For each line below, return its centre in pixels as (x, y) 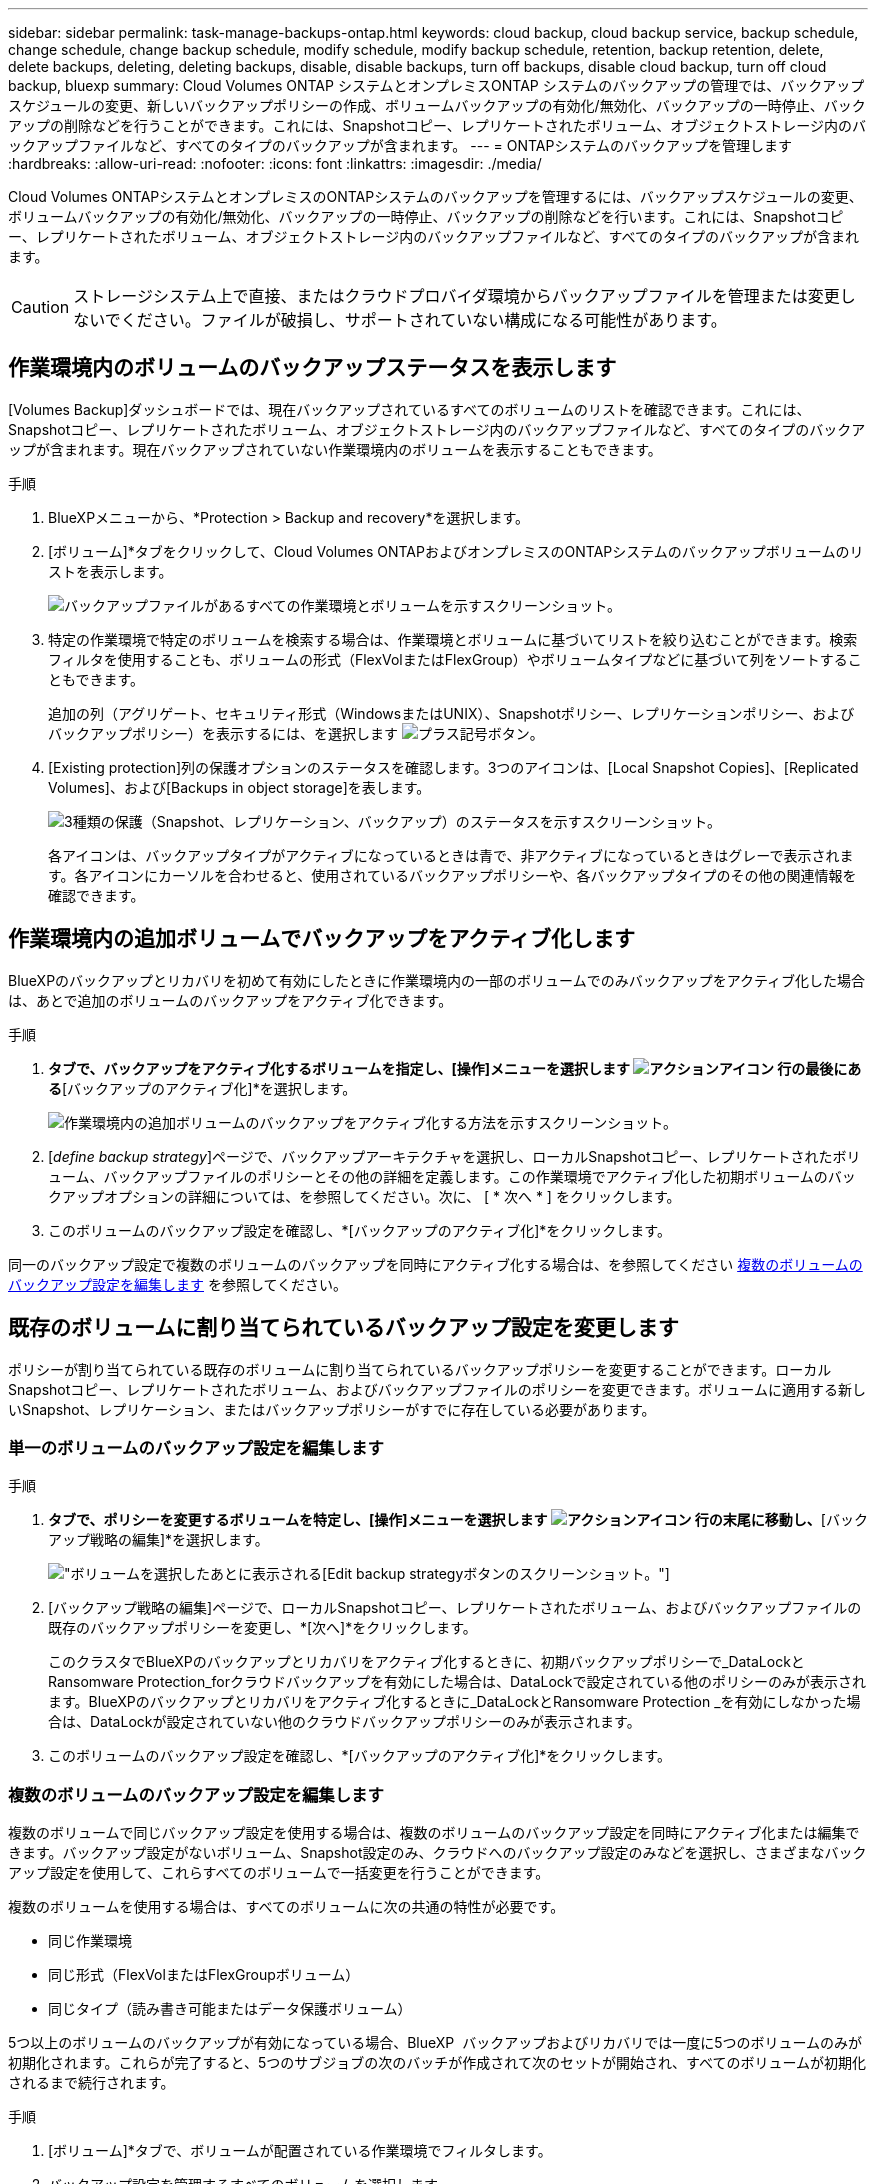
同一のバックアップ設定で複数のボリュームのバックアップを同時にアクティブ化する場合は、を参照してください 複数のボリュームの (435, 1264)
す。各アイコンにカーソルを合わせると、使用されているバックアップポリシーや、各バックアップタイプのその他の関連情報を (452, 875)
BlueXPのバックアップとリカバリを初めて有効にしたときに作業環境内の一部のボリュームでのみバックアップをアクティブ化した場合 (437, 980)
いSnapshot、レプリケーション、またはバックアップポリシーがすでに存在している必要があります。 (332, 1409)
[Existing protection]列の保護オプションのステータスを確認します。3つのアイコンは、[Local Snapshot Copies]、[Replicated (453, 767)
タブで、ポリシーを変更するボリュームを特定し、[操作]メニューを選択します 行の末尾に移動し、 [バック (458, 1520)
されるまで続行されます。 (91, 2083)
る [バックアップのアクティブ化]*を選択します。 (202, 1088)
